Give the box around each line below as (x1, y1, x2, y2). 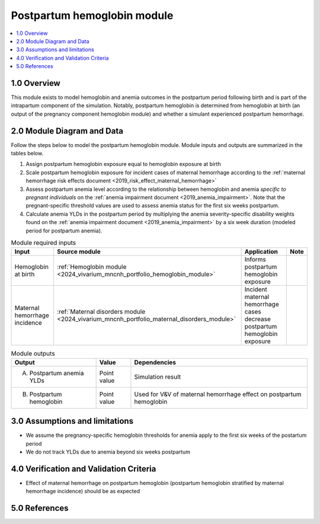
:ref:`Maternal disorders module (57, 308, 145, 316)
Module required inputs (11, 239, 76, 247)
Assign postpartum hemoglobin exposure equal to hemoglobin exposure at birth (25, 161, 222, 168)
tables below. (11, 150, 44, 157)
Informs (244, 255, 266, 264)
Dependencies (134, 358, 177, 366)
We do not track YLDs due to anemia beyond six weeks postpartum (25, 448, 191, 456)
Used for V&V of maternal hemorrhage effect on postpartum (134, 390, 302, 398)
